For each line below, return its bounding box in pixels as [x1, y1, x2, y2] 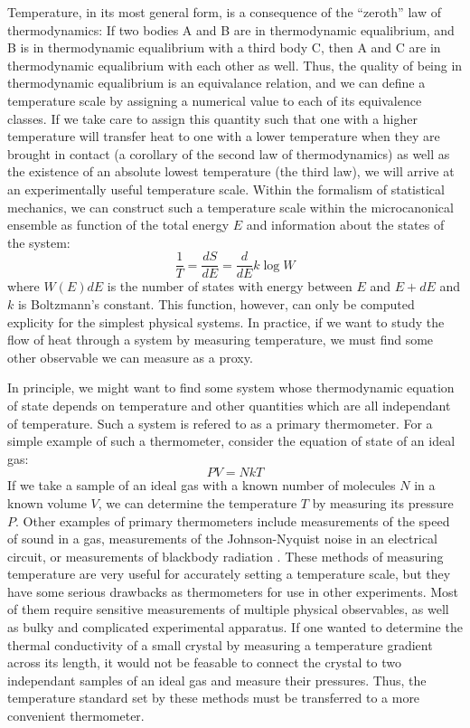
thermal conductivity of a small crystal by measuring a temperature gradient [7, 635, 433, 654]
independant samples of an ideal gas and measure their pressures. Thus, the [7, 670, 427, 689]
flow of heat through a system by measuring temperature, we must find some [7, 330, 434, 349]
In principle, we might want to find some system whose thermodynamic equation [7, 378, 455, 397]
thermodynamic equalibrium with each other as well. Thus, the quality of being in [7, 55, 463, 74]
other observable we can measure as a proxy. [7, 347, 253, 366]
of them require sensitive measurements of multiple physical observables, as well [7, 600, 449, 619]
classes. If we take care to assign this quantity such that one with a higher [7, 109, 418, 128]
